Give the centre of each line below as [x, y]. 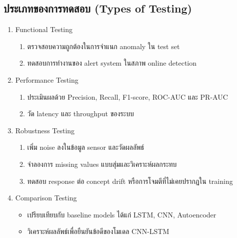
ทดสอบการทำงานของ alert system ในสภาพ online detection [112, 63]
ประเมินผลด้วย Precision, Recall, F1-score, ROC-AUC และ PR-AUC [127, 96]
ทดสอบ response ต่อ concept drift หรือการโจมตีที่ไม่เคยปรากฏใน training [130, 181]
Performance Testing [47, 79]
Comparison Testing [46, 198]
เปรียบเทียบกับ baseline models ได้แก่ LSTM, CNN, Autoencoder [122, 214]
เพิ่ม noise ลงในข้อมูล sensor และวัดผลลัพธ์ [86, 147]
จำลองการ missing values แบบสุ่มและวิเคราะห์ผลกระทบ [102, 164]
